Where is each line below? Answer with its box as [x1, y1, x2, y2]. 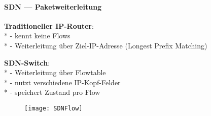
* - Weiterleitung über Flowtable [4, 67, 106, 78]
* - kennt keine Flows [4, 30, 71, 41]
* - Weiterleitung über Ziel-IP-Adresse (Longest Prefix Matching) [4, 40, 207, 50]
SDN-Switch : [4, 57, 50, 68]
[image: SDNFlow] [24, 104, 83, 112]
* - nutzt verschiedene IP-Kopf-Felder [4, 77, 121, 87]
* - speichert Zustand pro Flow [4, 87, 100, 97]
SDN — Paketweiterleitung [4, 1, 102, 12]
